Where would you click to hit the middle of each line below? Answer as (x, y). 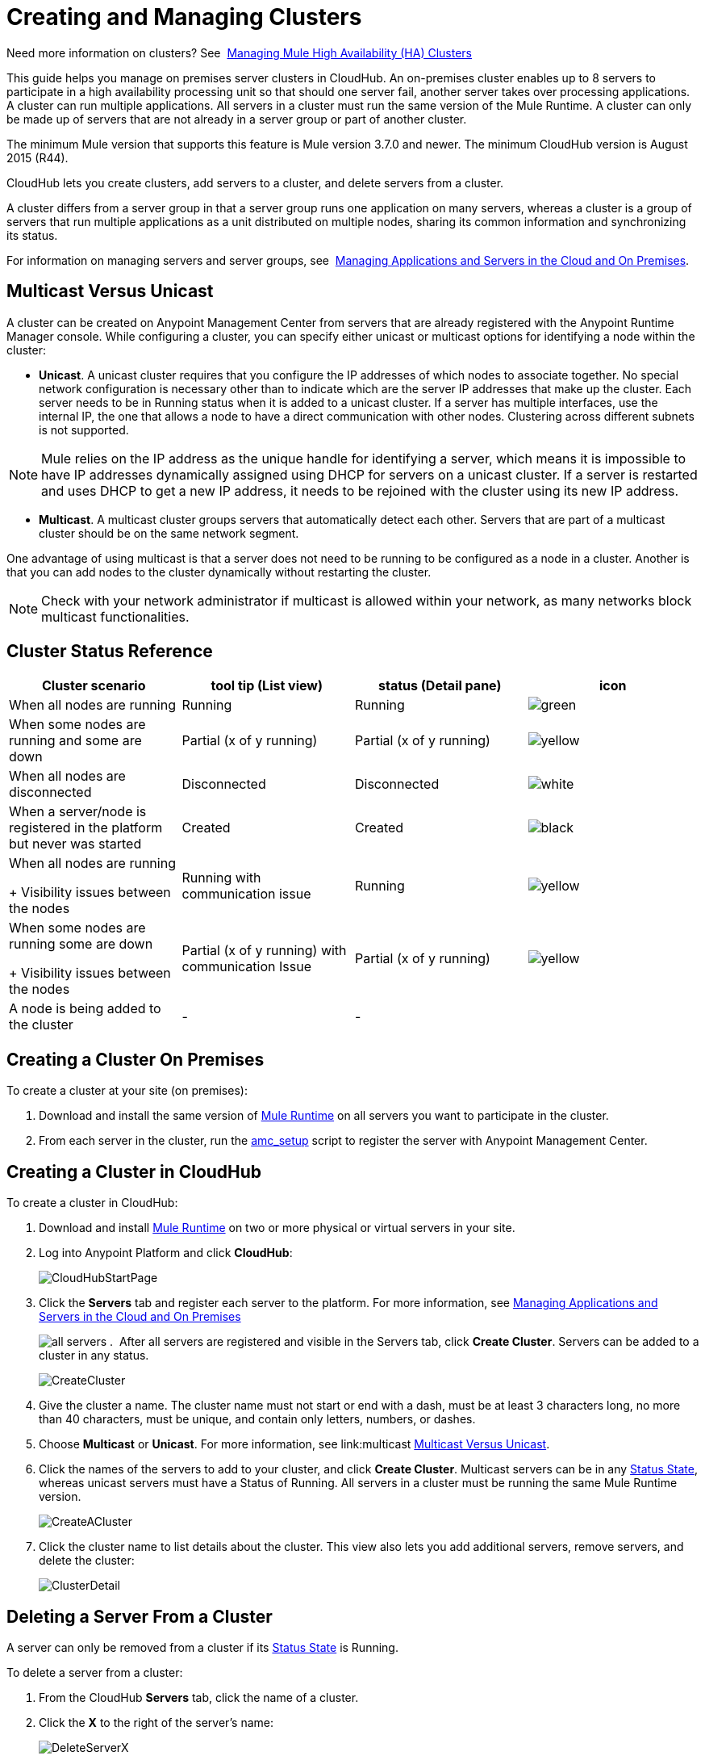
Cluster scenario (94, 686)
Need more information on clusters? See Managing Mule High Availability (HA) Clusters (240, 52)
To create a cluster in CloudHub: (92, 1203)
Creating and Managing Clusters (184, 17)
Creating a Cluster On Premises (136, 1059)
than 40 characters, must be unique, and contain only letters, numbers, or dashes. (257, 1419)
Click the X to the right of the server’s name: (156, 1722)
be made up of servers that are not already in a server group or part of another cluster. (237, 119)
